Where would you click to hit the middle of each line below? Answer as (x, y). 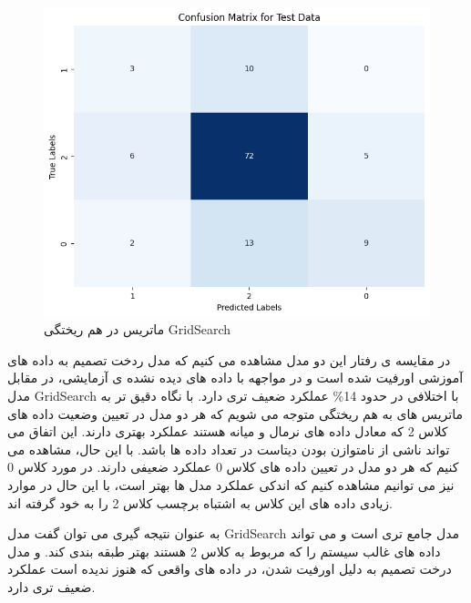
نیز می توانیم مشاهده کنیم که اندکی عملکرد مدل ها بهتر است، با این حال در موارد (231, 484)
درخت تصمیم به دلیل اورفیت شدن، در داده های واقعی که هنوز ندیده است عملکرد (230, 569)
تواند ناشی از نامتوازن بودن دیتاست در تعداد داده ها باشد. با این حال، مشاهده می (229, 449)
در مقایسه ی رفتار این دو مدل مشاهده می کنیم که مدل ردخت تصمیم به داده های (229, 359)
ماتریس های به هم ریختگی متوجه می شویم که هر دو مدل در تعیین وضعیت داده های (235, 413)
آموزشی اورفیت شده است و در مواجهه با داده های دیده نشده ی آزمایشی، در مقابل (235, 378)
